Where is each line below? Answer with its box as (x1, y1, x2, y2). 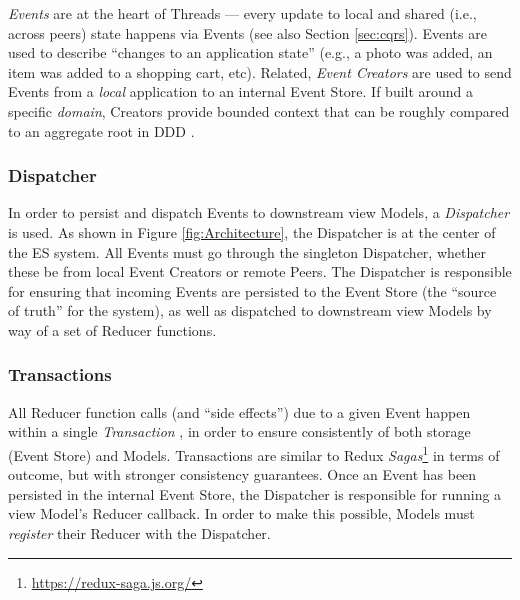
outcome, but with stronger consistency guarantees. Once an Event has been (8, 464, 477, 485)
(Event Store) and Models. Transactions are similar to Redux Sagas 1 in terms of (8, 441, 500, 465)
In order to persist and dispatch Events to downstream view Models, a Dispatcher (8, 202, 510, 223)
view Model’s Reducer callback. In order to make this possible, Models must (8, 503, 475, 524)
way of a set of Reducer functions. (8, 319, 217, 340)
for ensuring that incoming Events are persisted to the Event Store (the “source (8, 280, 497, 301)
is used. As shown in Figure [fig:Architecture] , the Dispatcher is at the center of (8, 221, 496, 242)
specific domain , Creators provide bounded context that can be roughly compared (8, 100, 510, 121)
